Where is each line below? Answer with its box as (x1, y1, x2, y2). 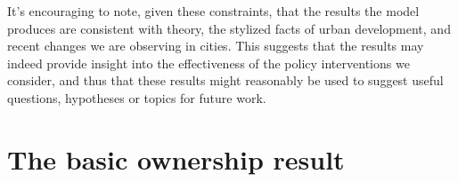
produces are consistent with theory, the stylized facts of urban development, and (7, 19, 451, 37)
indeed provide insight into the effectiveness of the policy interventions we (7, 53, 410, 72)
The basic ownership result (7, 140, 345, 177)
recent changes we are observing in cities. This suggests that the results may (7, 36, 424, 55)
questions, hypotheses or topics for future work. (7, 88, 266, 107)
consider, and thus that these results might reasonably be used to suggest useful (7, 71, 444, 90)
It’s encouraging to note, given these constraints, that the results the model (7, 2, 420, 20)
